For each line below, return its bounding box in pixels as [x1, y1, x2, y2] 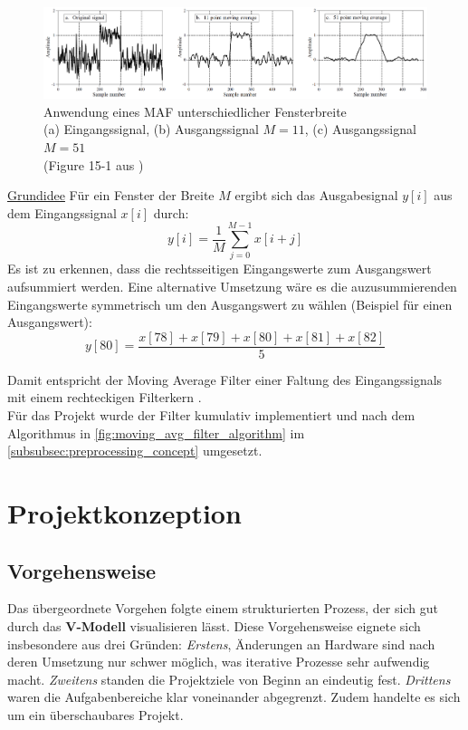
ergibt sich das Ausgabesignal [234, 186, 398, 205]
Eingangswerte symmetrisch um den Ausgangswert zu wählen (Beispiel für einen [7, 294, 453, 313]
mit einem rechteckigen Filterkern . [7, 388, 202, 407]
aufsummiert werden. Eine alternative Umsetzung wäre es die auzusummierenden [7, 277, 457, 295]
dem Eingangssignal [7, 203, 117, 222]
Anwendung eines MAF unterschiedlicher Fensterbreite [43, 101, 347, 120]
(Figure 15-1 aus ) [43, 155, 144, 174]
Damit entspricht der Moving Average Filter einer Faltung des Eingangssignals [7, 370, 443, 389]
